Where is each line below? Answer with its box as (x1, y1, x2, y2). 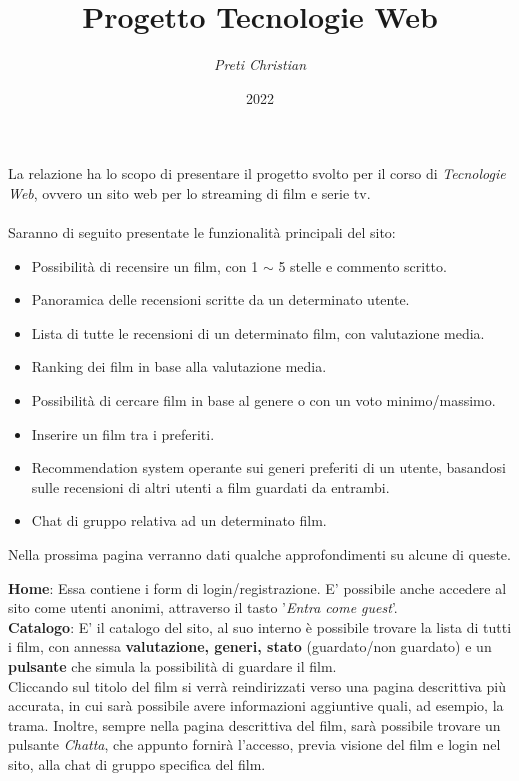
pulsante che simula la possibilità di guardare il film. (8, 656, 337, 676)
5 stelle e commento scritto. (278, 255, 447, 276)
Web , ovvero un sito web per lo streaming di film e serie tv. (8, 182, 371, 203)
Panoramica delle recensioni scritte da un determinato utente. (31, 289, 410, 310)
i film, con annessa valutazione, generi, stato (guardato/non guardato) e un (8, 636, 492, 657)
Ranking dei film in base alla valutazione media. (31, 356, 327, 377)
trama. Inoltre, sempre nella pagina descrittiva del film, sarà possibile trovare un (8, 714, 501, 735)
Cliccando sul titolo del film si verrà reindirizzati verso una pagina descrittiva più (8, 675, 506, 696)
